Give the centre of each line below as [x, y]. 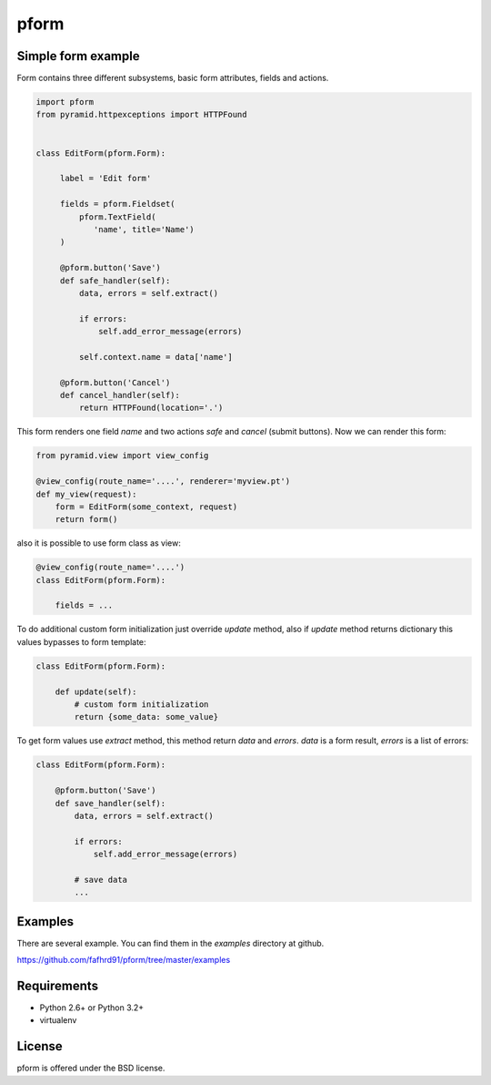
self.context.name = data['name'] [156, 357]
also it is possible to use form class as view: [99, 543]
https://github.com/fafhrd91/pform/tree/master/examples [124, 960]
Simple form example [78, 56]
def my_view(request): [86, 494]
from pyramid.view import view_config [122, 456]
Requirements [58, 985]
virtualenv [58, 1020]
